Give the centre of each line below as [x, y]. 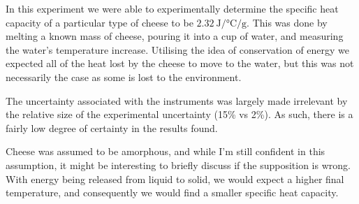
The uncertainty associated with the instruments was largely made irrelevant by [177, 100]
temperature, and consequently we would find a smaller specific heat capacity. [172, 192]
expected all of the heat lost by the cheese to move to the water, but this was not [180, 63]
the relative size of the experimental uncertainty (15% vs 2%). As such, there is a [179, 114]
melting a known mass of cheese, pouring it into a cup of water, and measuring [175, 36]
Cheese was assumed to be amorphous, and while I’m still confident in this [166, 151]
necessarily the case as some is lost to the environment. [124, 76]
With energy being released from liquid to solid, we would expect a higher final [175, 178]
